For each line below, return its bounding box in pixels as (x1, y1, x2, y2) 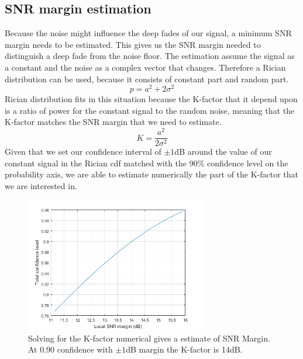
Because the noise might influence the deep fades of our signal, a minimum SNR (5, 27, 292, 39)
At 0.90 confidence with (28, 343, 113, 355)
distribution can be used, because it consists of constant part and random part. (5, 72, 289, 85)
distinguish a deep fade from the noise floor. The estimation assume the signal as (5, 50, 295, 62)
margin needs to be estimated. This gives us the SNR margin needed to (5, 38, 261, 50)
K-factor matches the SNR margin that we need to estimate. (5, 116, 222, 128)
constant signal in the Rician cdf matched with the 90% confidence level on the (5, 156, 288, 169)
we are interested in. (5, 179, 77, 191)
